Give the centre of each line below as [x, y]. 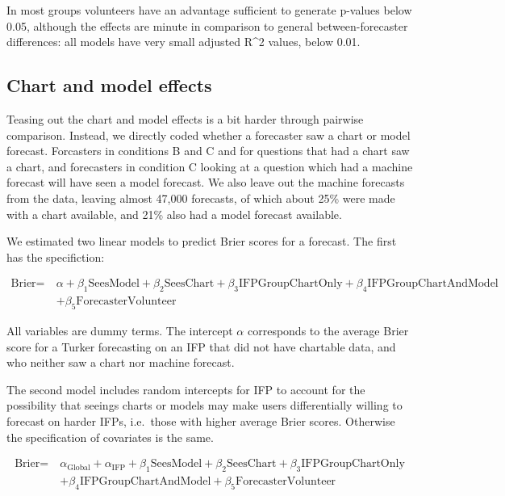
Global [79, 467]
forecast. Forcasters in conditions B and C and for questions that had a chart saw [208, 151]
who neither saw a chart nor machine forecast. [121, 362]
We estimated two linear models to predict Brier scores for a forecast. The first [202, 241]
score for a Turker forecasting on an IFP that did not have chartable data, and [201, 346]
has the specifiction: [56, 256]
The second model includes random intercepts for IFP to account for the [186, 389]
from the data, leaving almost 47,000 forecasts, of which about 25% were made [201, 198]
